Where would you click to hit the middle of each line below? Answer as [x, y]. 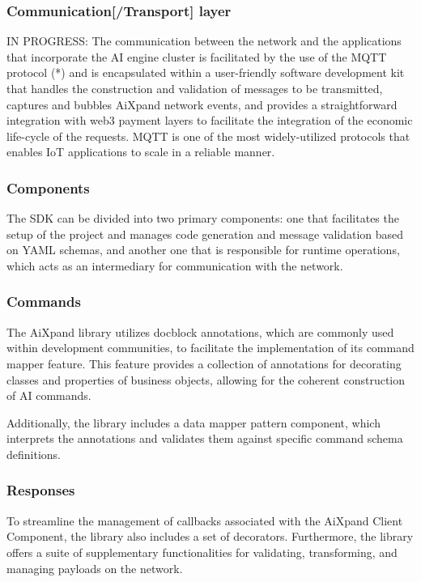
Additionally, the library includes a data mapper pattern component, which [193, 422]
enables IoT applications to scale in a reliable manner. [141, 152]
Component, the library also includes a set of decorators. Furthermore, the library [210, 536]
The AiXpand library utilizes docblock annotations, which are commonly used [200, 331]
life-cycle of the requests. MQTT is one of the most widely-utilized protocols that [208, 136]
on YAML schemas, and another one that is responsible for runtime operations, [203, 250]
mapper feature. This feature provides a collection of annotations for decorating [204, 363]
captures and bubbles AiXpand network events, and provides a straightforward [202, 104]
